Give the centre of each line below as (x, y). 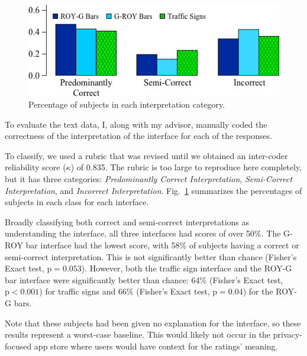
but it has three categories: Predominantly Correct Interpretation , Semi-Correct (149, 179)
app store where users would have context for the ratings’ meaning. (156, 346)
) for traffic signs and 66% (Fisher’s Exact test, (125, 291)
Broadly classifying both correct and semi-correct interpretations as (127, 221)
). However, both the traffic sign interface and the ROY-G (187, 268)
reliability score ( (35, 167)
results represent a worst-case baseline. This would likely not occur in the (138, 334)
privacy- (287, 334)
